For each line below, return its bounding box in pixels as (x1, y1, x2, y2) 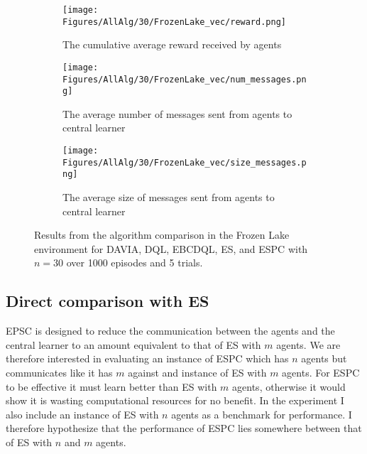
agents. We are (276, 337, 341, 352)
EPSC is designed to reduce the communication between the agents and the (6, 323, 335, 338)
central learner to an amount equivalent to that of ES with (6, 337, 261, 352)
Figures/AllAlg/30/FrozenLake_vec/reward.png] (62, 16, 286, 27)
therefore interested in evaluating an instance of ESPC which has (6, 351, 289, 366)
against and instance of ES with (128, 364, 267, 379)
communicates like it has (6, 364, 113, 379)
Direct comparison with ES (6, 290, 209, 312)
